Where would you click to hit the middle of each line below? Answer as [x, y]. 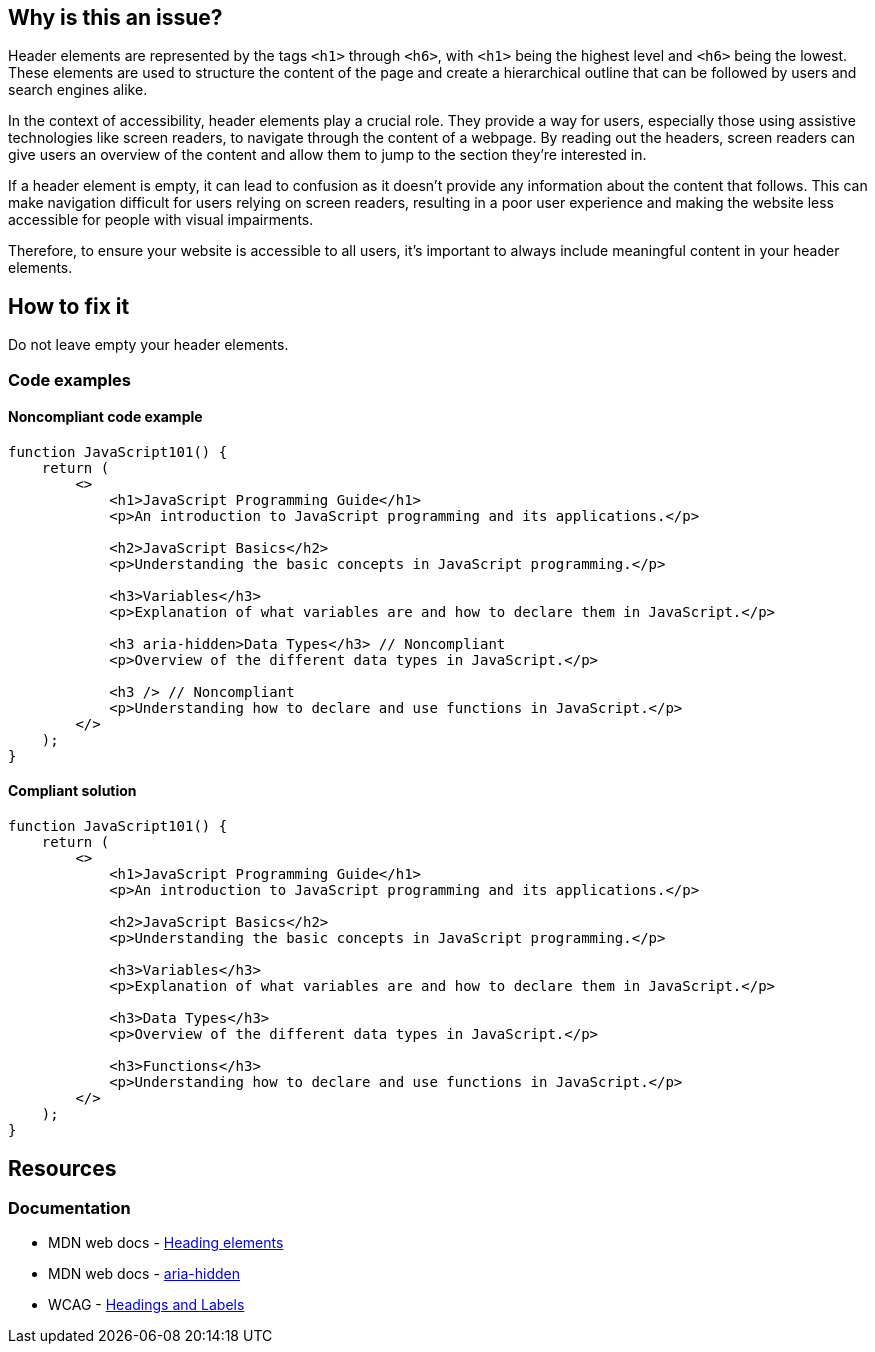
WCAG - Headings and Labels [146, 1305]
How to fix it [69, 306]
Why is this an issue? [115, 17]
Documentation [69, 1207]
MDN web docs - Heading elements [166, 1243]
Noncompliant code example [105, 417]
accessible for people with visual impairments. [161, 220]
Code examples [70, 379]
